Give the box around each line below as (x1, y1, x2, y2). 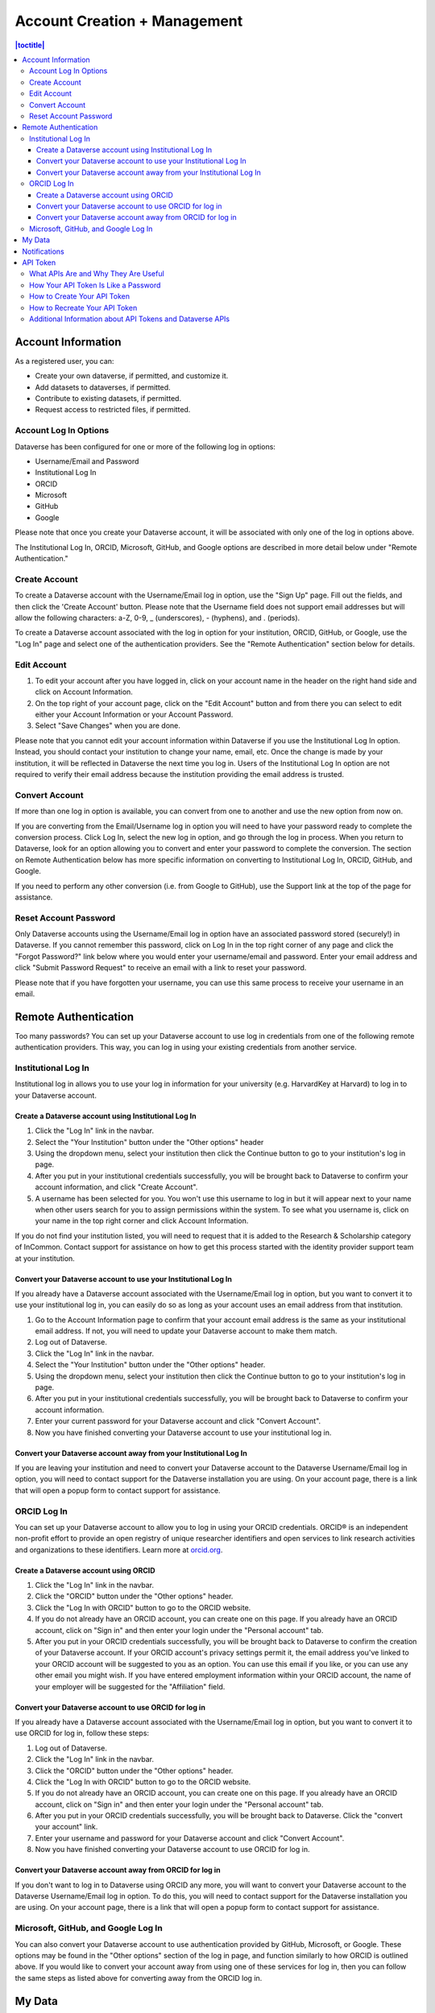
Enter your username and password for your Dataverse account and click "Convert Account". (35, 1833, 345, 1843)
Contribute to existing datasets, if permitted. (35, 394, 181, 403)
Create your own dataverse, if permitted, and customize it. (35, 371, 229, 381)
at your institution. (14, 1253, 76, 1263)
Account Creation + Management (14, 12, 243, 30)
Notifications (22, 246, 64, 256)
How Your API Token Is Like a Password (29, 280, 161, 290)
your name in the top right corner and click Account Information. (35, 1216, 249, 1226)
